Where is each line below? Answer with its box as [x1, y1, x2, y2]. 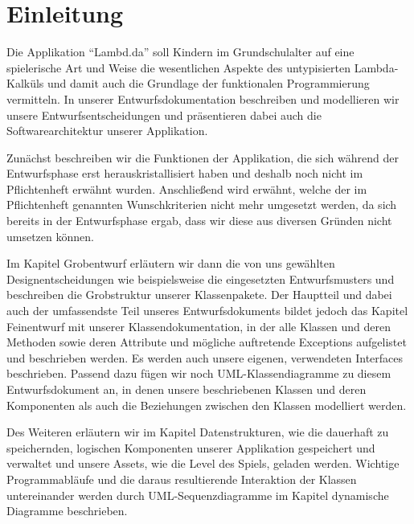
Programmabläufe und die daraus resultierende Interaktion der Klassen [6, 470, 357, 487]
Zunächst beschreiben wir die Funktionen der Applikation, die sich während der [6, 149, 399, 166]
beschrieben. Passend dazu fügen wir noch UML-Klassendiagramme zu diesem [6, 365, 391, 382]
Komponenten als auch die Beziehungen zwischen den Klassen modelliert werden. [6, 396, 407, 413]
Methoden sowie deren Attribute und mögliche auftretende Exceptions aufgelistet [6, 334, 407, 350]
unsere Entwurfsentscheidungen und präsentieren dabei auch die [6, 106, 322, 123]
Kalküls [6, 75, 44, 92]
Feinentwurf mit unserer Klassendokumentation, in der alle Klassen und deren [6, 317, 391, 334]
